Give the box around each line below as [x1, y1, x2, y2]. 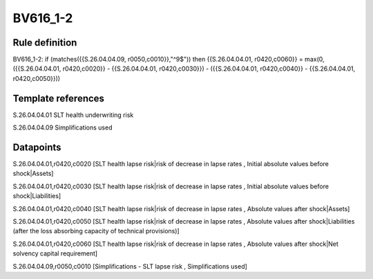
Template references [12, 92, 105, 104]
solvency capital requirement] [12, 249, 98, 258]
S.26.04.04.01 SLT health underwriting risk [12, 111, 134, 119]
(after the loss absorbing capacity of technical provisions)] [12, 227, 180, 235]
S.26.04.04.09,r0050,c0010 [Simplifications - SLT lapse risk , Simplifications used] [12, 262, 248, 270]
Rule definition [12, 37, 77, 48]
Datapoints [12, 141, 61, 153]
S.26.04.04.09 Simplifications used [12, 123, 113, 132]
